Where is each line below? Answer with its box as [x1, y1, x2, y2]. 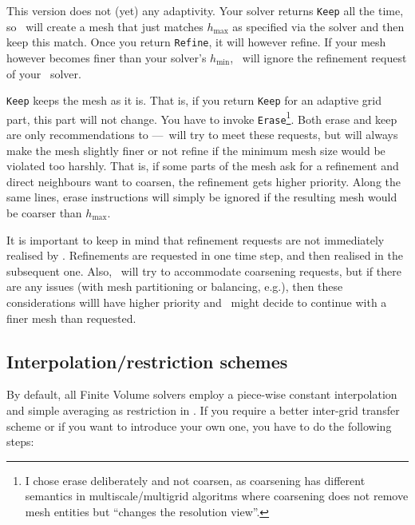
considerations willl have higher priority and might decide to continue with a [6, 294, 387, 310]
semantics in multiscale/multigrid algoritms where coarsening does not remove [25, 487, 409, 504]
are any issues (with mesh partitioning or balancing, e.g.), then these [6, 278, 343, 295]
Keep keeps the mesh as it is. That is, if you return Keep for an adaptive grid [6, 92, 382, 109]
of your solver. [6, 65, 81, 82]
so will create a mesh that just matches [6, 18, 204, 34]
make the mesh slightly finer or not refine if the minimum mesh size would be [6, 141, 385, 158]
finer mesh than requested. [6, 309, 136, 326]
